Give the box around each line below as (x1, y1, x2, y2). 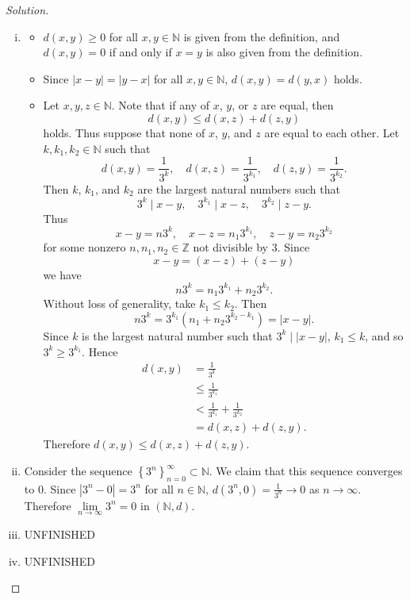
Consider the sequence (24, 463, 132, 479)
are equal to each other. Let (264, 124, 400, 140)
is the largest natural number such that (82, 327, 273, 344)
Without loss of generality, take (43, 295, 196, 312)
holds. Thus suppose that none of (43, 124, 205, 140)
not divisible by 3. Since (193, 239, 310, 255)
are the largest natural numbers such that (137, 180, 340, 197)
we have (43, 266, 82, 282)
